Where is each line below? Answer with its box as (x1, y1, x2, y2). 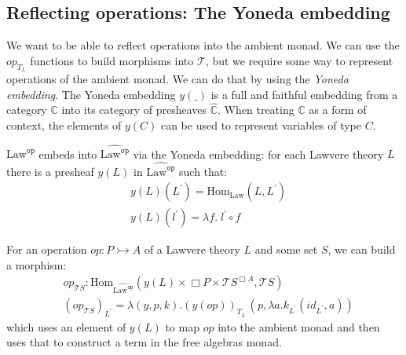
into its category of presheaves (61, 101, 207, 118)
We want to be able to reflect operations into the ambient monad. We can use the (6, 37, 400, 53)
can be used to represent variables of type (160, 117, 362, 133)
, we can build (327, 241, 396, 258)
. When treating (218, 101, 294, 118)
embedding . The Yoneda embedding (6, 86, 176, 102)
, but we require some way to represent (205, 52, 393, 68)
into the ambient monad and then (218, 318, 380, 335)
